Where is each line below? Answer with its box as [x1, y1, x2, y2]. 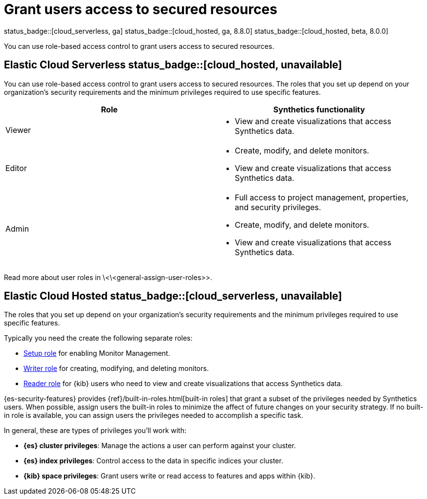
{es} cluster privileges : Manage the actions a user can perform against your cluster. [23, 441, 296, 450]
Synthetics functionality [273, 104, 365, 114]
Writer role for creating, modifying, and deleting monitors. [23, 364, 209, 373]
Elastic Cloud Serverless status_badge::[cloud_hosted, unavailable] [4, 59, 342, 71]
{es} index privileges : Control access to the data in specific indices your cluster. [23, 456, 283, 465]
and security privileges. [235, 202, 321, 212]
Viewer [5, 125, 31, 135]
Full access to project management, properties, [235, 192, 408, 202]
